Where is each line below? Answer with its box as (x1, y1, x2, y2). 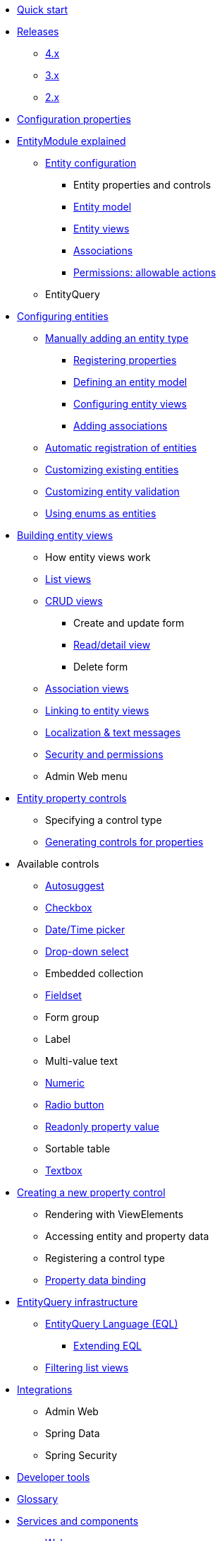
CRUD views (45, 595, 103, 607)
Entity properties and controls (73, 179, 211, 191)
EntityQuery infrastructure (17, 1296, 138, 1308)
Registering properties (73, 354, 177, 366)
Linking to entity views (45, 704, 149, 716)
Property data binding (45, 1274, 147, 1286)
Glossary (17, 1493, 58, 1505)
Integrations (17, 1383, 73, 1395)
